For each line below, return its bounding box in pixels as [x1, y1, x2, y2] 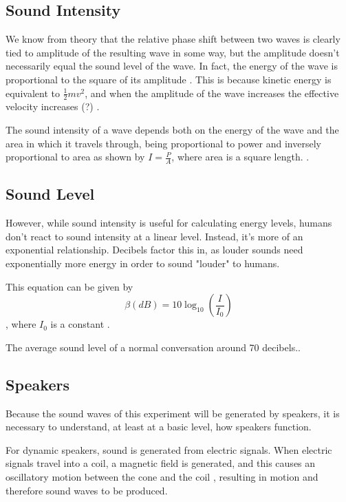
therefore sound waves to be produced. [6, 483, 168, 497]
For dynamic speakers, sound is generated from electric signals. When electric [6, 442, 332, 457]
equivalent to [6, 85, 60, 100]
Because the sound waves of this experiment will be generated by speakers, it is [6, 406, 340, 420]
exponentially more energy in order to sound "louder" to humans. [6, 256, 280, 270]
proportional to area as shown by [6, 149, 145, 164]
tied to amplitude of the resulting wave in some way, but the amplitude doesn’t [6, 45, 340, 59]
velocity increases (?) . [6, 99, 100, 114]
